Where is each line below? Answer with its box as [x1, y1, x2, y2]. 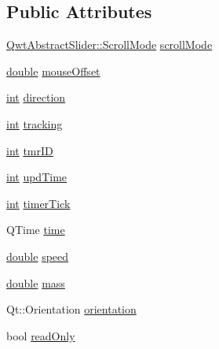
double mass [6, 274, 65, 291]
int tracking [6, 115, 63, 132]
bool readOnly [6, 327, 75, 343]
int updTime [6, 169, 68, 185]
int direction [6, 89, 66, 106]
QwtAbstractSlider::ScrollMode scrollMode [6, 36, 213, 53]
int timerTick [6, 195, 71, 211]
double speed [6, 247, 69, 264]
